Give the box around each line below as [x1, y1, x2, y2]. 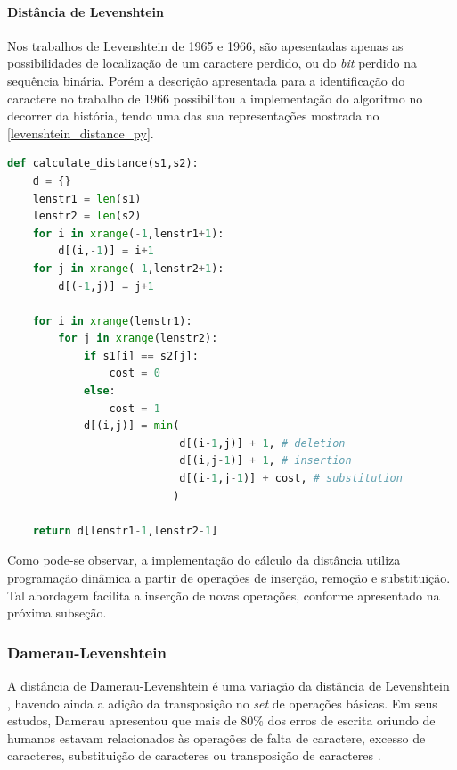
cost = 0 [109, 367, 160, 380]
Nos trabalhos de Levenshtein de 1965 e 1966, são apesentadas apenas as [7, 36, 404, 54]
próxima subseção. [7, 603, 107, 622]
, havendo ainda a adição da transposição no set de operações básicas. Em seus [7, 693, 437, 712]
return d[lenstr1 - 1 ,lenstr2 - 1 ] [32, 524, 218, 537]
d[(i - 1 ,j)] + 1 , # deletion [179, 436, 346, 450]
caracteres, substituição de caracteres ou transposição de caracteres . [7, 746, 381, 765]
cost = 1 [109, 402, 160, 415]
